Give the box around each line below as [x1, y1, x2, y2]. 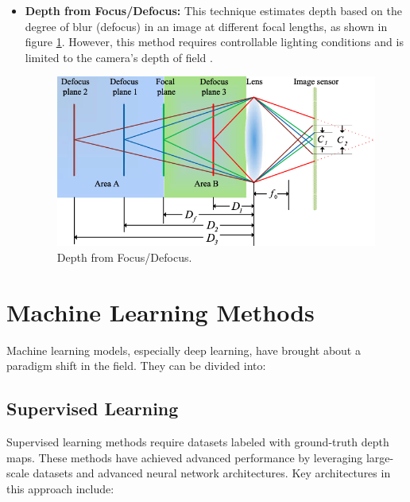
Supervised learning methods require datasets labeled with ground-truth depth [6, 434, 389, 450]
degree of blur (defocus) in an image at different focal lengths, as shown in [25, 18, 388, 34]
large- [366, 449, 394, 465]
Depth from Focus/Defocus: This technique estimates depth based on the [25, 2, 402, 18]
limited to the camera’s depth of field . [25, 49, 213, 65]
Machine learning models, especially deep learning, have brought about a [6, 341, 361, 358]
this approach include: [6, 480, 114, 496]
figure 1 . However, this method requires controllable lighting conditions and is [25, 33, 404, 50]
